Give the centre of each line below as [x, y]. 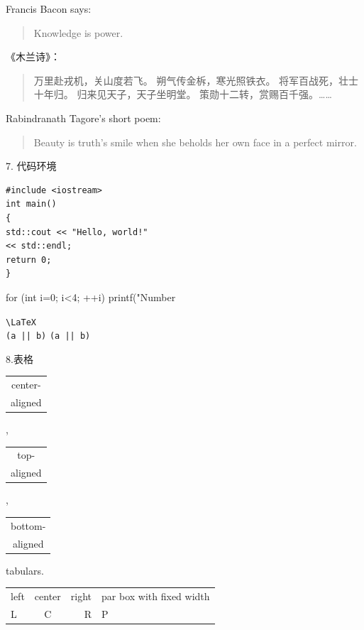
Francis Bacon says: [49, 9]
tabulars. [25, 570]
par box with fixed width [156, 596]
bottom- [28, 525]
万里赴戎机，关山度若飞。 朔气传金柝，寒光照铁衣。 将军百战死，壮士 [196, 80]
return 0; [29, 260]
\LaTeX [21, 322]
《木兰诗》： [33, 56]
